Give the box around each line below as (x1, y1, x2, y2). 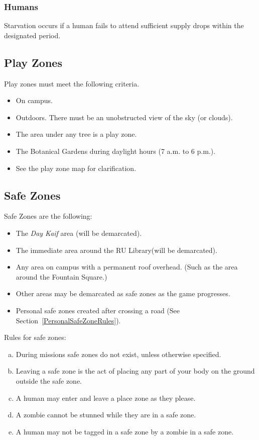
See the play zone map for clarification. (16, 162, 137, 173)
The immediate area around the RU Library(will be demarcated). (16, 244, 217, 255)
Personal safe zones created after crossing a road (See (16, 305, 180, 315)
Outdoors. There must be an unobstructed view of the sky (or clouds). (16, 112, 233, 122)
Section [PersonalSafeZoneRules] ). (16, 315, 121, 325)
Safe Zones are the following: (4, 211, 92, 221)
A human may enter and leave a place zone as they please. (16, 392, 196, 403)
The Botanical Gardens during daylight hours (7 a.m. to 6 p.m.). (16, 145, 216, 156)
